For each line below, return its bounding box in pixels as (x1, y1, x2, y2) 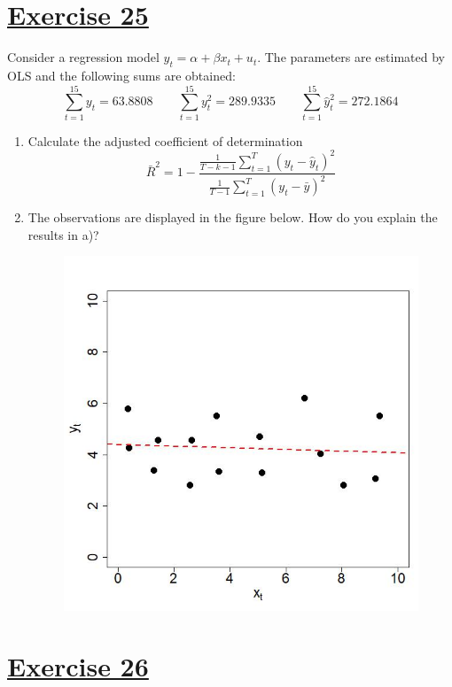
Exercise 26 (7, 648, 149, 684)
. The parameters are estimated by (257, 48, 445, 66)
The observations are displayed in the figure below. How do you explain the (27, 208, 438, 227)
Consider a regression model (7, 48, 160, 66)
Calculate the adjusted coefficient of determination (27, 131, 303, 150)
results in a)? (27, 225, 99, 243)
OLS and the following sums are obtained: (7, 66, 236, 84)
